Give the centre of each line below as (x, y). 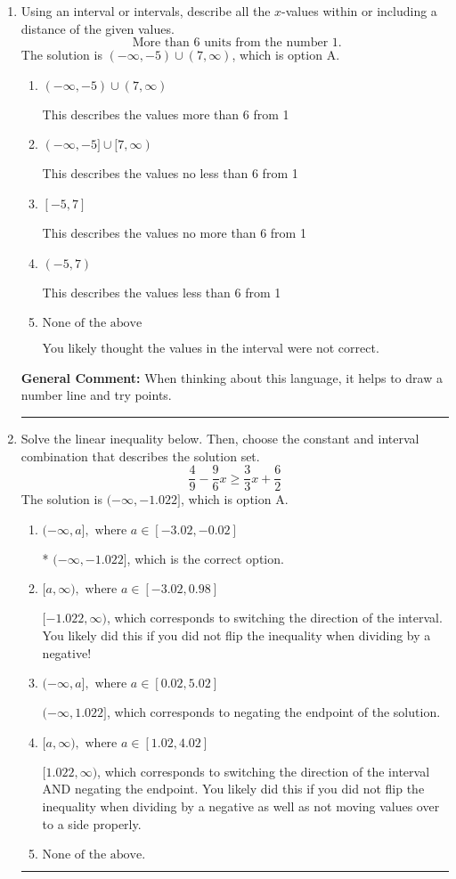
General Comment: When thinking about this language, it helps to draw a (232, 377)
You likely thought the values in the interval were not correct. (211, 348)
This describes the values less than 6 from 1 (162, 292)
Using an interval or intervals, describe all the (146, 11)
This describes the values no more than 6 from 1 (174, 232)
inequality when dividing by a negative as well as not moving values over (241, 806)
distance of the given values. (98, 28)
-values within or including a (359, 11)
